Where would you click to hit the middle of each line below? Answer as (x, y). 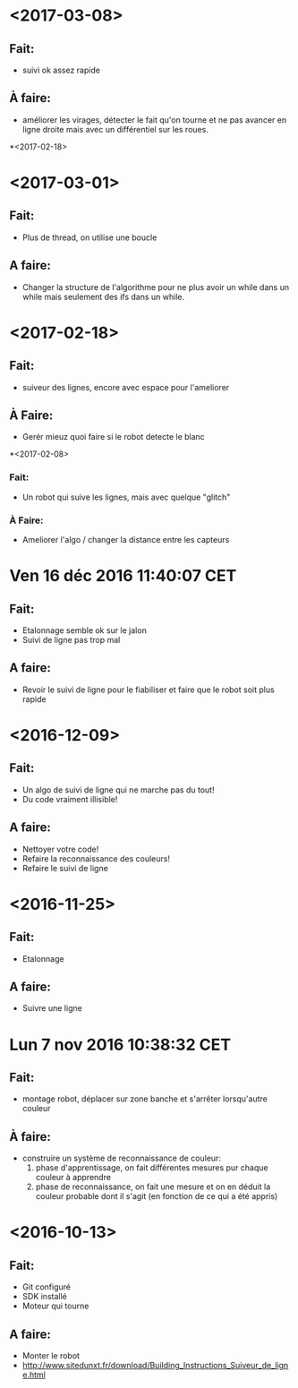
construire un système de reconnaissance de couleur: (122, 1158)
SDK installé (44, 1297)
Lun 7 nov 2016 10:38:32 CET (120, 1045)
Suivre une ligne (52, 1008)
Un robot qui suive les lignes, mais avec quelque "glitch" (126, 497)
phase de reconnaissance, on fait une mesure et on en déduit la (153, 1187)
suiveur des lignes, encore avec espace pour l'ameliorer (126, 387)
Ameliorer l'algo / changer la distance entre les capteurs (126, 540)
